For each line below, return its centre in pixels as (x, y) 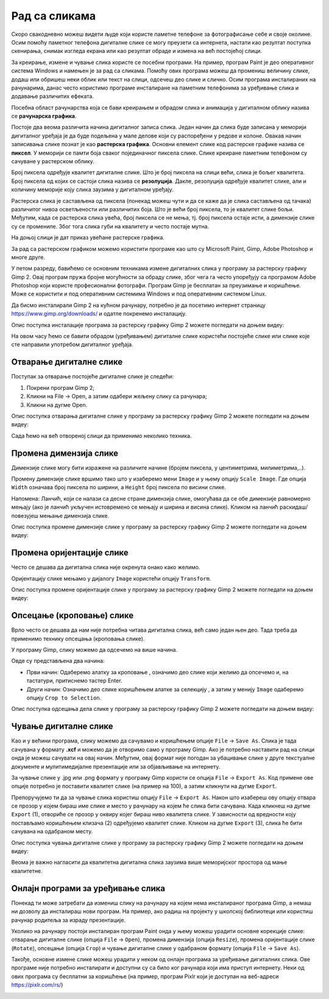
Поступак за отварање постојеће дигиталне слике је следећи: (92, 376)
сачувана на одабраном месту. (52, 831)
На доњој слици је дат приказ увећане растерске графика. (88, 238)
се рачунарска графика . (44, 116)
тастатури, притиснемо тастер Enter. (74, 681)
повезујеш (25, 515)
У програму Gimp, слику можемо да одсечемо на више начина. (94, 650)
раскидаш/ (294, 507)
